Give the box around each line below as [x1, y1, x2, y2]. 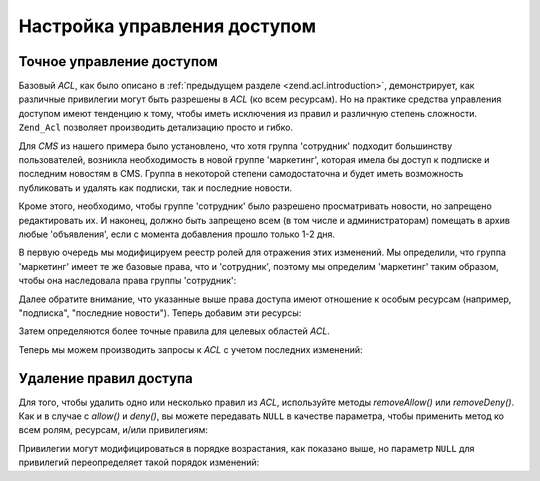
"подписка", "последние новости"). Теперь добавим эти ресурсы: [18, 306, 302, 319]
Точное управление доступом [18, 53, 219, 70]
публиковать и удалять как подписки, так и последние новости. [18, 181, 293, 194]
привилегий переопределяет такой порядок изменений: [18, 456, 260, 469]
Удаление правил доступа [18, 370, 194, 387]
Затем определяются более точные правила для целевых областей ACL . [18, 325, 330, 337]
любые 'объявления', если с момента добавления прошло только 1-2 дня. [18, 228, 335, 240]
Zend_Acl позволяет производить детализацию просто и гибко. [18, 121, 294, 134]
